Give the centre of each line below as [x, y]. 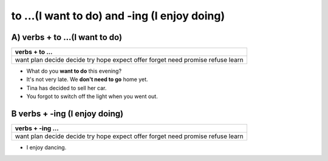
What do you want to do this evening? [74, 71]
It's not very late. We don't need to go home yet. [87, 79]
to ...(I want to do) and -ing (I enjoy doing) [118, 16]
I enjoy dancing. [46, 148]
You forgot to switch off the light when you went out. [92, 96]
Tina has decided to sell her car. [67, 88]
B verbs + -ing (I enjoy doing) [67, 114]
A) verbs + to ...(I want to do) [67, 37]
